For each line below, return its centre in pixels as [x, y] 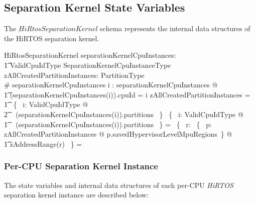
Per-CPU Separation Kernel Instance [81, 166]
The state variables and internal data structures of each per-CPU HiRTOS [119, 185]
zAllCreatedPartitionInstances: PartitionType [74, 75]
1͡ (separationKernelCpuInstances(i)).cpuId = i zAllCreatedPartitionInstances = [127, 94]
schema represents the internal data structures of [175, 28]
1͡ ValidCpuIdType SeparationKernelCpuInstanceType [88, 65]
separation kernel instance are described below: [76, 195]
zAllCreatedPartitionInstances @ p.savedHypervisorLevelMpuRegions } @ [118, 134]
